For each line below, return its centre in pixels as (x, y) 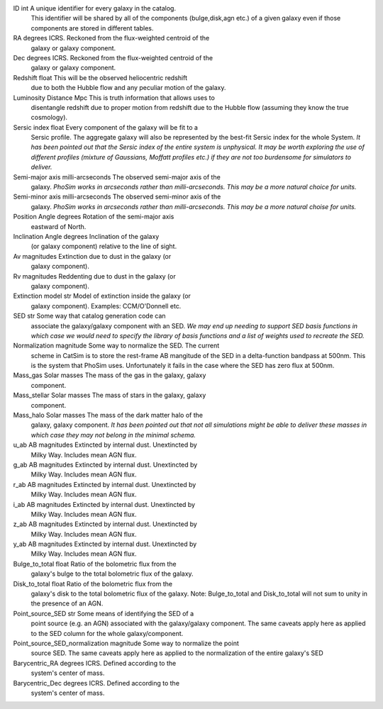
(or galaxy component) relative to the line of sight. (104, 246)
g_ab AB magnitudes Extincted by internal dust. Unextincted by (105, 464)
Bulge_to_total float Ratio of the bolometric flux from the (95, 564)
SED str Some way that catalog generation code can (89, 316)
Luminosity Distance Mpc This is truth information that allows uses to (114, 97)
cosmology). (49, 118)
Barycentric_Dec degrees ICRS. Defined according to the (96, 683)
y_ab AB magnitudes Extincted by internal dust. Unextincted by (105, 544)
